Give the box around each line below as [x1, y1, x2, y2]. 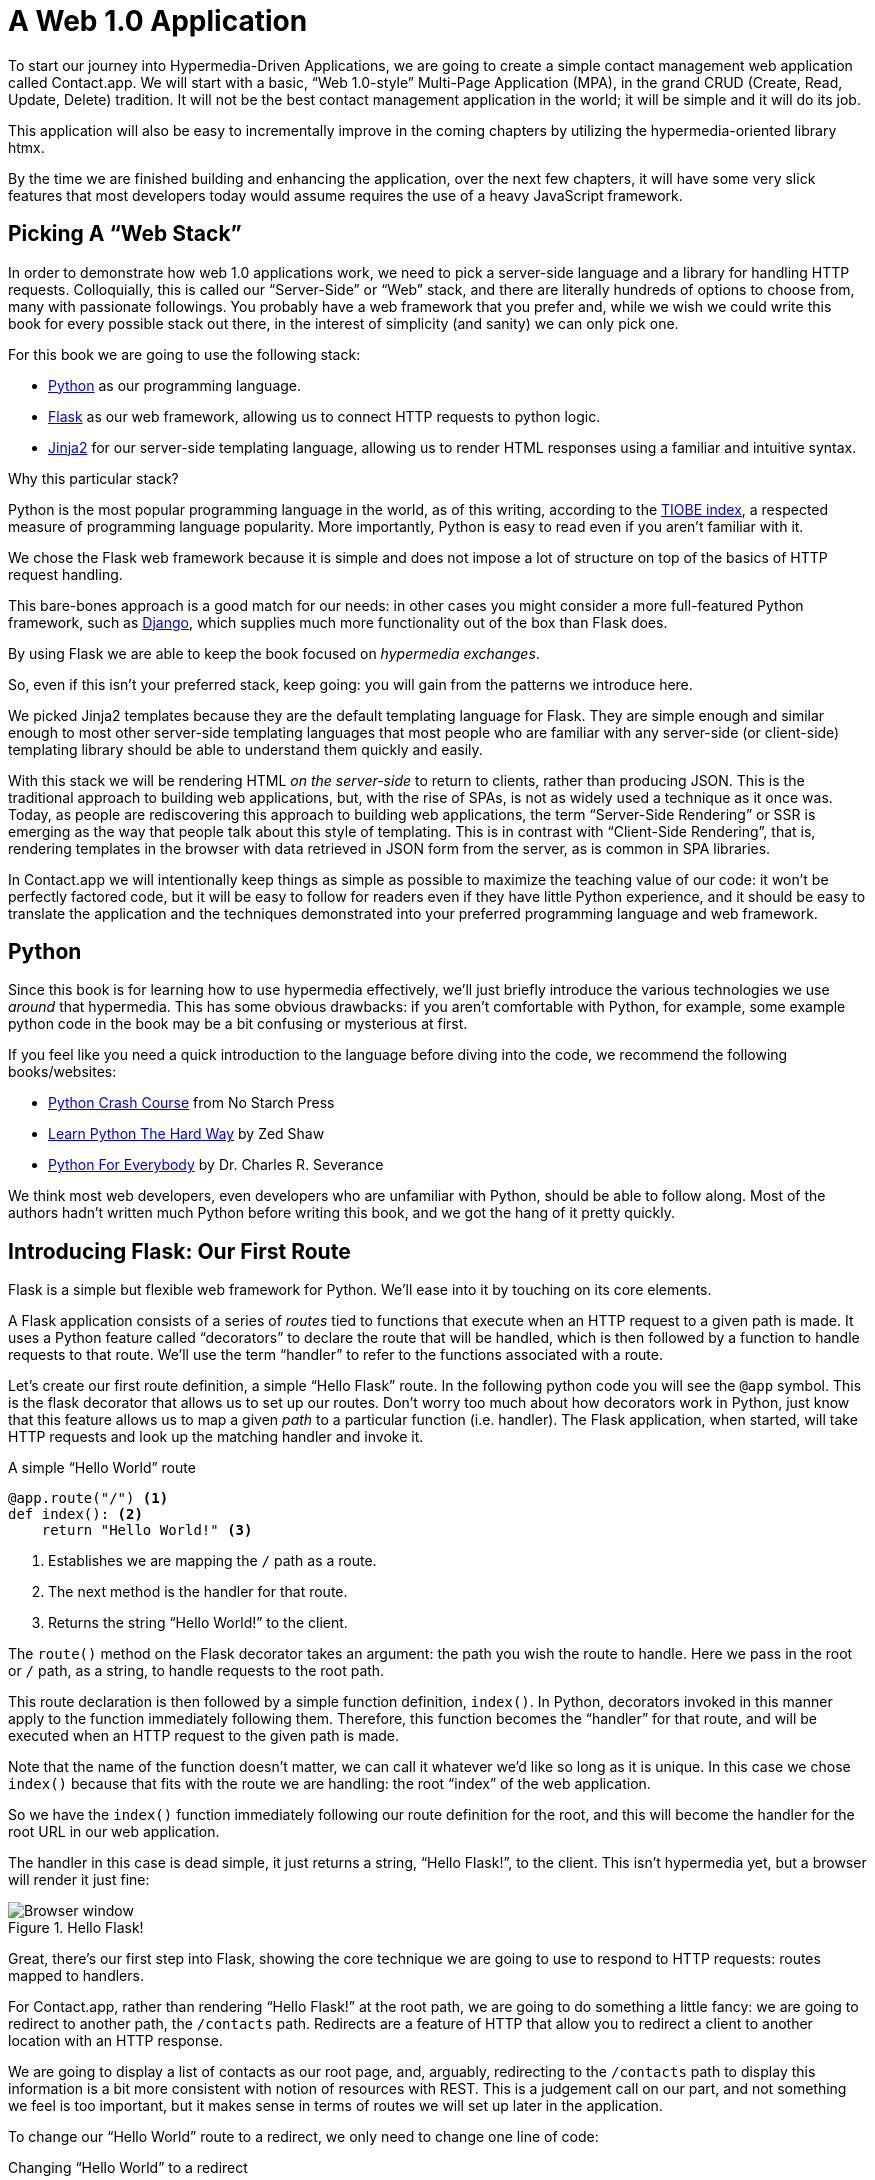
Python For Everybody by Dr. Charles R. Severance [48, 1156, 384, 1174]
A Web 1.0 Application [8, 4, 308, 38]
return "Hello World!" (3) [41, 1522, 253, 1539]
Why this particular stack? [8, 469, 179, 487]
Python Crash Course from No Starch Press [48, 1094, 335, 1112]
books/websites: [8, 1063, 117, 1081]
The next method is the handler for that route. [48, 1583, 348, 1601]
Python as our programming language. [48, 376, 302, 394]
